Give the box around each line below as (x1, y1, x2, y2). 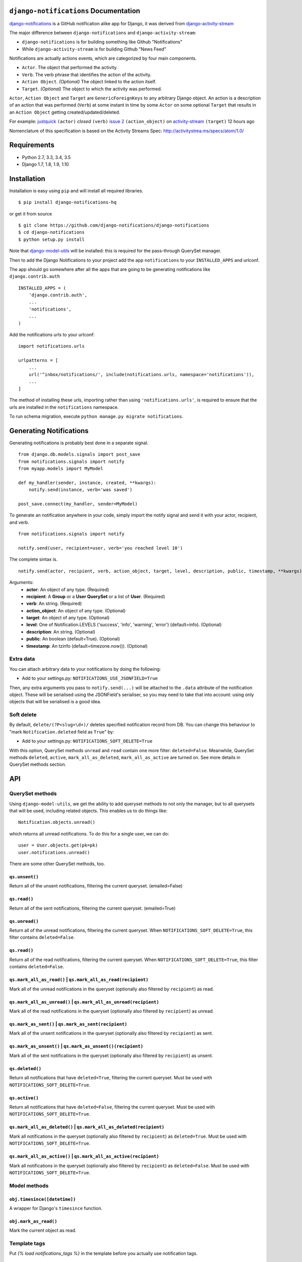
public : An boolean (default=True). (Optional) (26, 636, 120, 642)
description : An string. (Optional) (26, 628, 96, 635)
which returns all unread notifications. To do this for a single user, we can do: (9, 830, 170, 836)
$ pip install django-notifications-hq (18, 199, 117, 205)
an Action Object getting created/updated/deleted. (9, 109, 121, 115)
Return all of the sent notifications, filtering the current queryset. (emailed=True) (9, 905, 176, 911)
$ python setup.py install (18, 236, 85, 242)
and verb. (9, 519, 30, 525)
